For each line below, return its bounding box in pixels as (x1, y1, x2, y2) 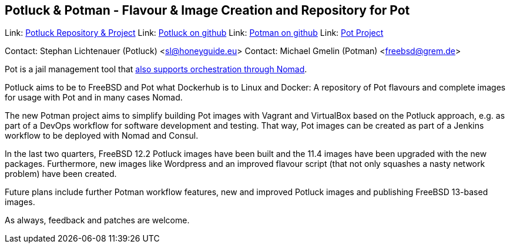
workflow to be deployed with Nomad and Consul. (5, 130, 199, 141)
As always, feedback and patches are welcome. (5, 215, 190, 226)
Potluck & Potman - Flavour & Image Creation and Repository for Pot (5, 3, 410, 18)
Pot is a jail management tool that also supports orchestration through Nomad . (5, 64, 307, 75)
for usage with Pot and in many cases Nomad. (5, 92, 183, 103)
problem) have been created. (5, 169, 117, 179)
